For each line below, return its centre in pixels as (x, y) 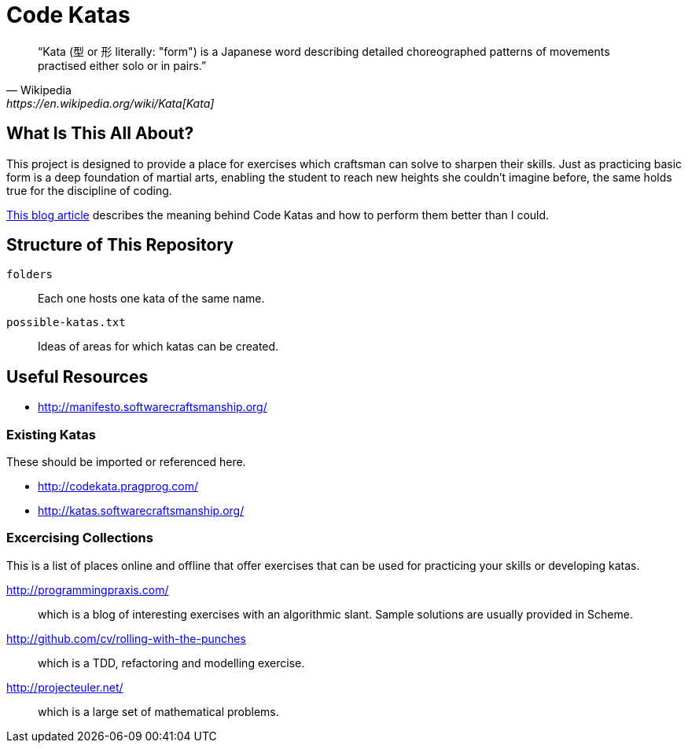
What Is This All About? (100, 134)
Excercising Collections (80, 538)
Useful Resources (77, 376)
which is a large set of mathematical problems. (158, 711)
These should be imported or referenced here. (126, 462)
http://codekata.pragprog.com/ (118, 486)
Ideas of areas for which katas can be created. (158, 347)
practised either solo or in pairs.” (122, 65)
